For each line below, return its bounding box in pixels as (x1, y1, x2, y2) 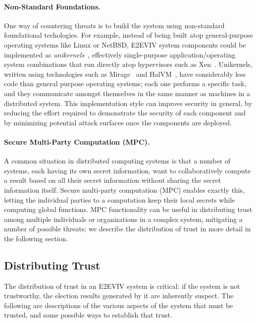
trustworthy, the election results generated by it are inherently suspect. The (4, 290, 234, 301)
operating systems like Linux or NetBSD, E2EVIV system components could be (4, 39, 246, 50)
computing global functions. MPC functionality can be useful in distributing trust (4, 204, 253, 215)
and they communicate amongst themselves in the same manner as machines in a (4, 88, 251, 98)
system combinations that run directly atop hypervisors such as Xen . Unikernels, (4, 59, 253, 69)
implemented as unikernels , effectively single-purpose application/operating (4, 49, 236, 59)
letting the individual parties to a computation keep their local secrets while (4, 194, 235, 205)
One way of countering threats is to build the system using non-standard (4, 20, 225, 30)
